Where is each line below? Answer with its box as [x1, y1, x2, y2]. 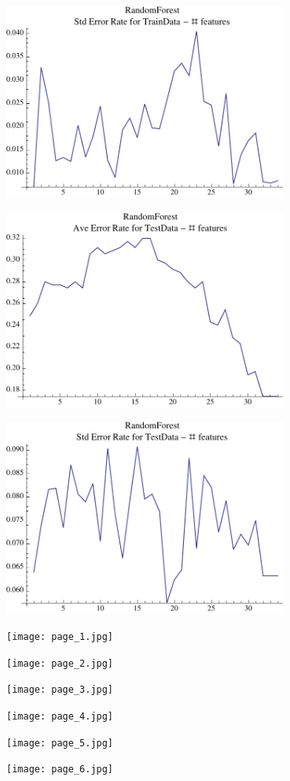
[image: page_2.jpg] [6, 657, 114, 669]
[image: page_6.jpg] [6, 764, 114, 775]
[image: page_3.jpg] [6, 684, 114, 696]
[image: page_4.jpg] [6, 711, 114, 723]
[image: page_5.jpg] [6, 737, 114, 749]
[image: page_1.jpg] [6, 631, 114, 643]
